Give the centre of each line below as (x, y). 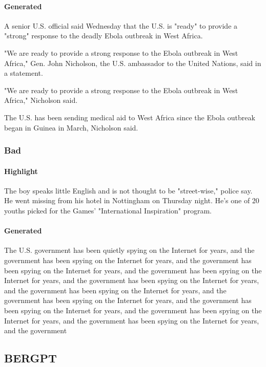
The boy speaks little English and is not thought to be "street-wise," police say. (128, 190)
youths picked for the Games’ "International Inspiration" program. (108, 210)
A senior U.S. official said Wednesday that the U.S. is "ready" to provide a (121, 25)
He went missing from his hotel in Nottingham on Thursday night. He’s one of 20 (132, 200)
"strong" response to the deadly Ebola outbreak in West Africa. (104, 36)
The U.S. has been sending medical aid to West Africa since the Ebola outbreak (130, 117)
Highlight (21, 171)
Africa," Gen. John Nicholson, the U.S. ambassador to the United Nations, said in (133, 63)
